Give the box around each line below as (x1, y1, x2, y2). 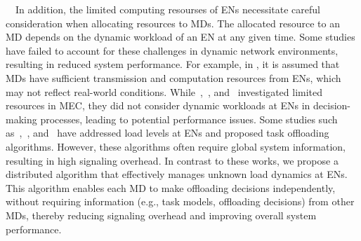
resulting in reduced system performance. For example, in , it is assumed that (6, 57, 340, 71)
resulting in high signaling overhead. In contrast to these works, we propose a (6, 153, 339, 167)
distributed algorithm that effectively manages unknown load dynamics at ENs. (6, 167, 348, 181)
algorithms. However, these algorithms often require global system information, (6, 139, 346, 153)
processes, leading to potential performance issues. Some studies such (40, 111, 338, 126)
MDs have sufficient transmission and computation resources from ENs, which (6, 70, 341, 85)
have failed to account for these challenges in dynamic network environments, (6, 43, 339, 57)
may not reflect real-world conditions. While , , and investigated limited (6, 84, 323, 99)
